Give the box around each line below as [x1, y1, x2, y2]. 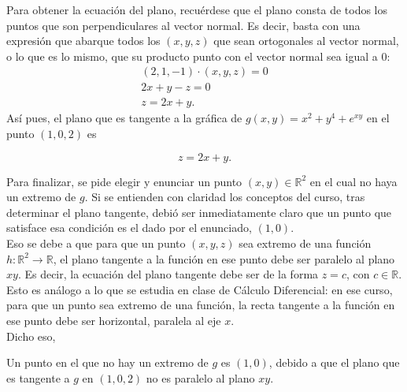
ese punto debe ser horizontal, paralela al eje [6, 312, 221, 328]
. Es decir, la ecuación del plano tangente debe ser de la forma [17, 266, 319, 282]
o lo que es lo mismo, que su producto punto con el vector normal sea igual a [6, 47, 378, 64]
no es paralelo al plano [146, 369, 255, 386]
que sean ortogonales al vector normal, [213, 32, 399, 49]
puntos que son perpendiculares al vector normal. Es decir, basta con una [6, 17, 361, 33]
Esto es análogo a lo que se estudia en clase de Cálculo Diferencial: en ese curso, [6, 281, 393, 297]
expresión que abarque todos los [6, 32, 161, 49]
